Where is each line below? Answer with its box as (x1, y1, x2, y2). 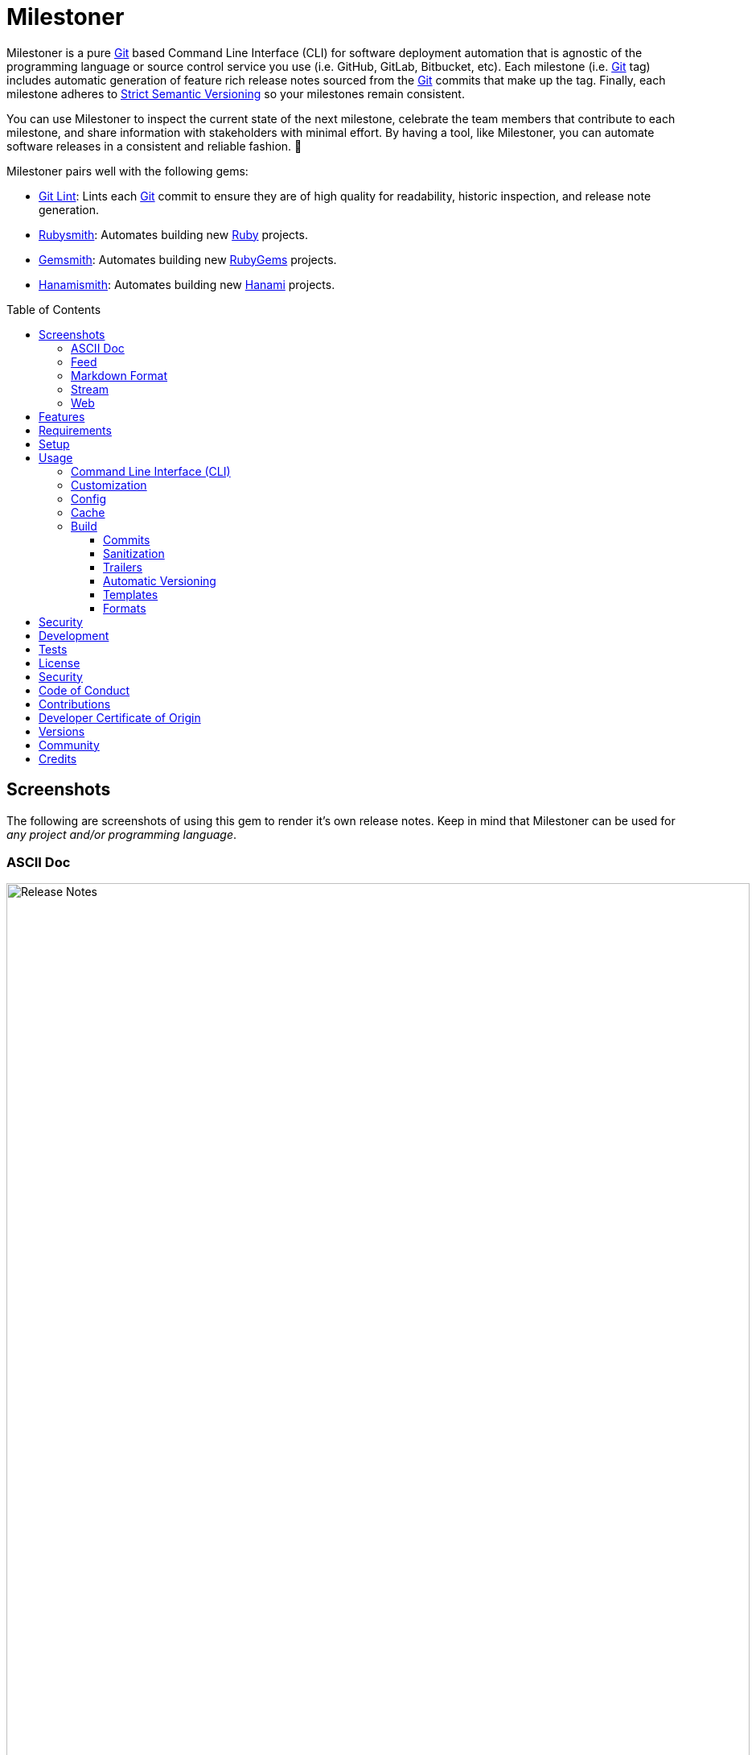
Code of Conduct (39, 683, 130, 697)
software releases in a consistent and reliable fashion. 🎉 (6, 138, 302, 153)
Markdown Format (71, 368, 168, 382)
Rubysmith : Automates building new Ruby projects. (39, 227, 308, 242)
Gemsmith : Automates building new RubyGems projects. (39, 252, 337, 266)
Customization (71, 477, 147, 492)
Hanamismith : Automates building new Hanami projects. (39, 277, 335, 291)
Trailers (103, 560, 142, 574)
